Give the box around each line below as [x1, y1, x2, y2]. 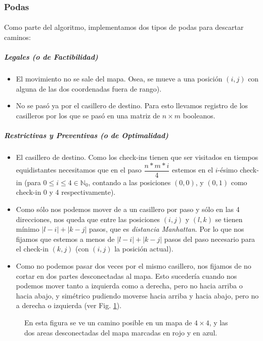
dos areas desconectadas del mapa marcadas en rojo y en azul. [24, 327, 217, 337]
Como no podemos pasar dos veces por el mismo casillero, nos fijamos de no [16, 260, 251, 271]
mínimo [16, 224, 39, 234]
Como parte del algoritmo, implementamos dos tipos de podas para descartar [4, 22, 244, 32]
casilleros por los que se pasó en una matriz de [16, 110, 160, 120]
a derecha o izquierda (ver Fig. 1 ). [16, 300, 122, 311]
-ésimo [217, 164, 238, 175]
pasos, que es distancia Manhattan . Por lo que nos [89, 224, 244, 234]
